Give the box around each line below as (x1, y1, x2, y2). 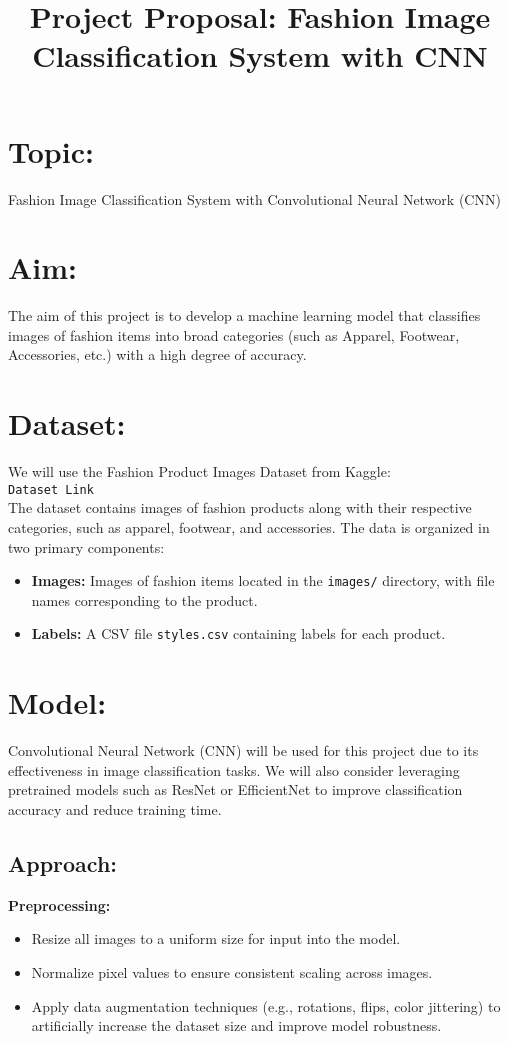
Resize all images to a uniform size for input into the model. (31, 928, 401, 949)
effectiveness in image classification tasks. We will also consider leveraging (8, 759, 460, 780)
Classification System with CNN (32, 35, 488, 76)
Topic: (8, 130, 94, 171)
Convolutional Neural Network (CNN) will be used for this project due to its (8, 740, 479, 761)
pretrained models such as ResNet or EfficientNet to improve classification (8, 779, 463, 800)
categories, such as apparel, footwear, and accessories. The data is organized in (8, 516, 490, 537)
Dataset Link (8, 482, 94, 497)
